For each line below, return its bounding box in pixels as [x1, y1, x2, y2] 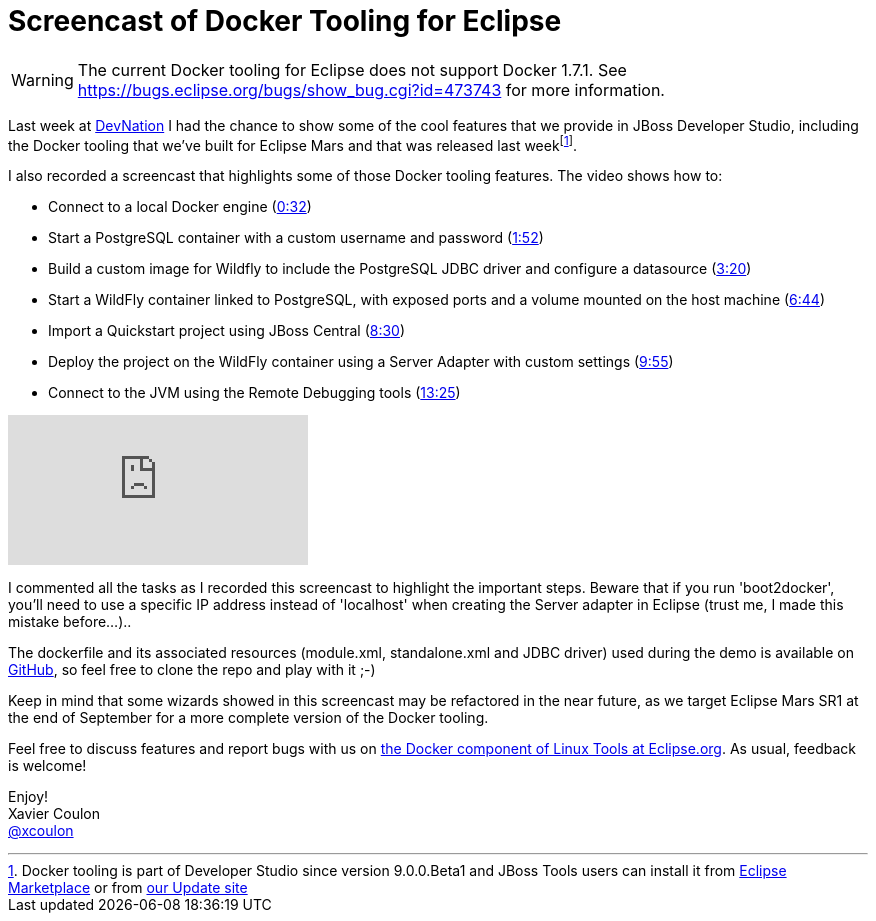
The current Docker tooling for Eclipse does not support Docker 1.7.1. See [77, 59, 627, 80]
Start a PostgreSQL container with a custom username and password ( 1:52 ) [48, 229, 544, 247]
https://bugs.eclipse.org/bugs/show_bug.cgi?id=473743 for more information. [77, 79, 665, 100]
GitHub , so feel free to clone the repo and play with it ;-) [8, 661, 376, 679]
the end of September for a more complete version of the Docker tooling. [8, 709, 489, 727]
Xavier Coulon [8, 805, 100, 823]
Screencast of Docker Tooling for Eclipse [8, 4, 562, 38]
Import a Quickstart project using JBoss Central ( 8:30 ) [48, 322, 406, 340]
